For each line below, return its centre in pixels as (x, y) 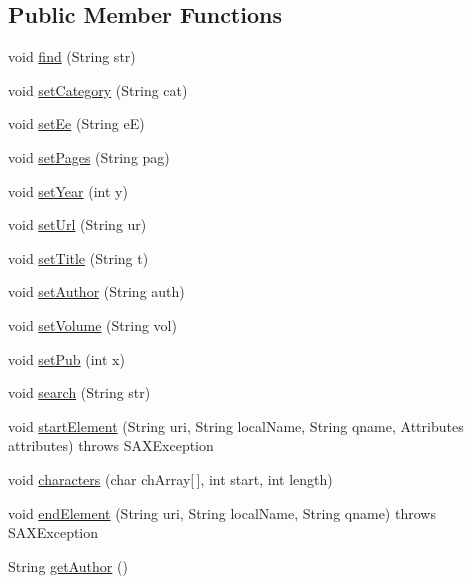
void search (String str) (79, 392)
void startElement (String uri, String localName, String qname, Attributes (236, 425)
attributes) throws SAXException (111, 445)
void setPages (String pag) (89, 156)
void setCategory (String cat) (98, 89)
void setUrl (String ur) (77, 224)
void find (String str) (72, 56)
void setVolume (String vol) (92, 324)
